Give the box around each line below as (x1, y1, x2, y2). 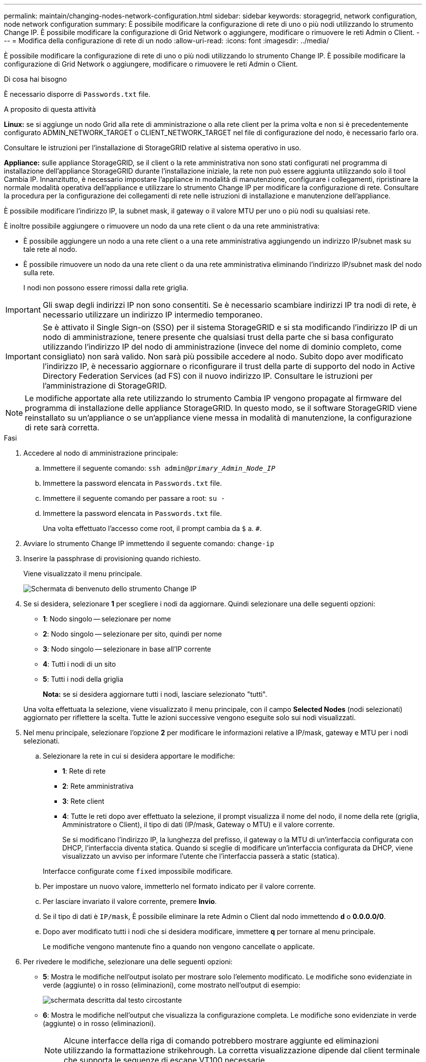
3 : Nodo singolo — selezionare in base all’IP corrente (43, 645, 212, 653)
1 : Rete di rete (62, 767, 106, 775)
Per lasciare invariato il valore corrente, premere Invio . (43, 897, 217, 905)
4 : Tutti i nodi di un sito (43, 660, 116, 668)
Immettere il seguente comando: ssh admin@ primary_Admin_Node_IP (43, 464, 275, 472)
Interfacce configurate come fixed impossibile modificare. (43, 867, 233, 875)
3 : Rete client (62, 797, 105, 805)
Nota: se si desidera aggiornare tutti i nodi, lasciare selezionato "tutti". (43, 690, 267, 698)
